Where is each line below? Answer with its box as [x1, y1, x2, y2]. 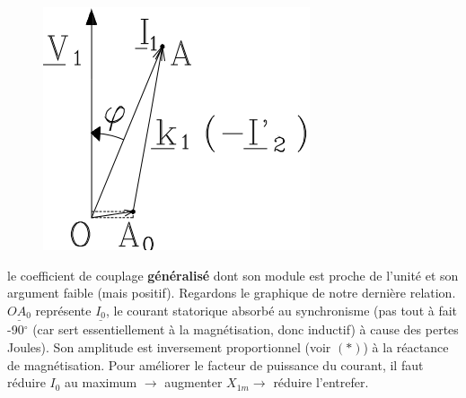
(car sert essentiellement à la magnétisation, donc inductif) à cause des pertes [32, 320, 459, 339]
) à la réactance [363, 338, 449, 357]
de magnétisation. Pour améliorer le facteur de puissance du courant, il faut [7, 355, 424, 374]
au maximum [65, 373, 137, 392]
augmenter [164, 373, 223, 392]
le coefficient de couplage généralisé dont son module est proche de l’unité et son [7, 265, 459, 284]
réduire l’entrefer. [273, 373, 369, 392]
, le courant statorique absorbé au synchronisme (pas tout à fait [106, 300, 458, 319]
